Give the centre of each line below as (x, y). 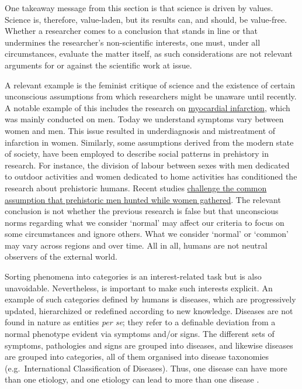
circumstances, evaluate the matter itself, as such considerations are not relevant (149, 54)
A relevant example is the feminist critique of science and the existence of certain (150, 85)
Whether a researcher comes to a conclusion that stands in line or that (131, 31)
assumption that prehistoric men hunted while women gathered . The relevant (143, 199)
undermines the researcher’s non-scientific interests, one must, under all (133, 42)
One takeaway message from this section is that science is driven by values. (139, 8)
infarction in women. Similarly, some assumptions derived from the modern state (149, 142)
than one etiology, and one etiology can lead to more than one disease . (132, 379)
